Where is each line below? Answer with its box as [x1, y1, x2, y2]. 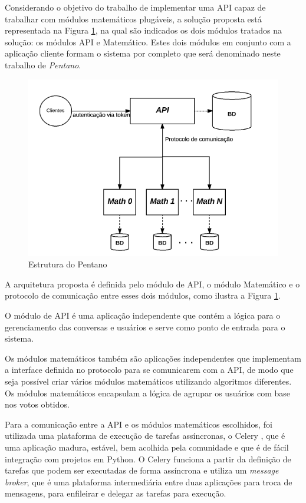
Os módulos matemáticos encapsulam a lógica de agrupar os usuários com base [5, 386, 291, 399]
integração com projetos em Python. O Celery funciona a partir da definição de [5, 452, 291, 465]
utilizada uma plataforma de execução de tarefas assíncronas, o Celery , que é [5, 429, 285, 442]
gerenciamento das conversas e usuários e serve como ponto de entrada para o [5, 320, 285, 333]
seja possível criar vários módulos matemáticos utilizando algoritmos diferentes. [5, 375, 292, 387]
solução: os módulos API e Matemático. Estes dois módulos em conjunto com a [5, 35, 291, 48]
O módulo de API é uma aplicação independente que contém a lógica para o [5, 309, 281, 321]
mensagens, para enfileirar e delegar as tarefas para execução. [5, 487, 226, 499]
